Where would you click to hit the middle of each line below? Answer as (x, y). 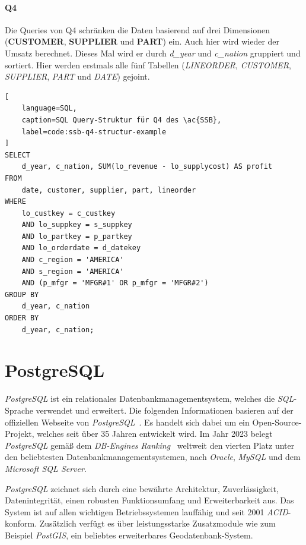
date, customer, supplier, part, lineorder (109, 190)
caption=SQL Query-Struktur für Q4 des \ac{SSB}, (122, 120)
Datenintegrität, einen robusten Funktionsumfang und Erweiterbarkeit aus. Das (149, 500)
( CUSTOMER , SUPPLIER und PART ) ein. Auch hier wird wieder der (142, 41)
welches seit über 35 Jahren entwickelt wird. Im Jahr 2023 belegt (155, 434)
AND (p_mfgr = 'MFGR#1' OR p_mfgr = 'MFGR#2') (115, 283)
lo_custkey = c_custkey (68, 213)
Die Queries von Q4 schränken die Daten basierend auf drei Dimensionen (138, 29)
